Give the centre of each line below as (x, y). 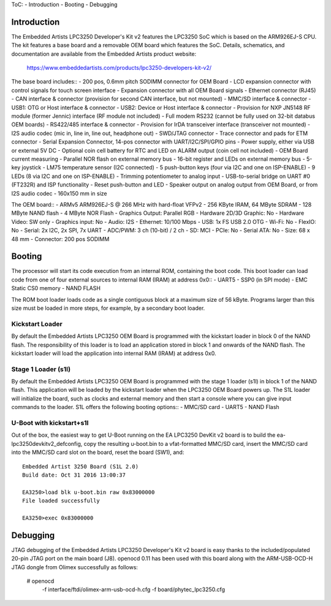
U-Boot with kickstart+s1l (50, 423)
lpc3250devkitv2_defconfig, (47, 443)
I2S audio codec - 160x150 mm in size (59, 193)
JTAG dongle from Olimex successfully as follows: (74, 567)
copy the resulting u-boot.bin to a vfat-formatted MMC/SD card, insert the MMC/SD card (196, 443)
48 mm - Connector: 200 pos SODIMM (60, 239)
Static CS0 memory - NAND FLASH (56, 288)
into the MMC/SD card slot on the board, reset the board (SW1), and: (98, 452)
